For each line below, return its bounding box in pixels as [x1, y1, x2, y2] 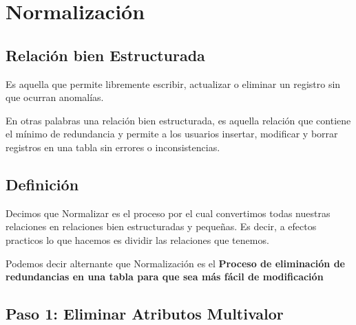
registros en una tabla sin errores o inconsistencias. [6, 139, 220, 154]
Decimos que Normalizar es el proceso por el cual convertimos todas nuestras [6, 205, 331, 220]
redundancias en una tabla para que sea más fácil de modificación [6, 269, 324, 284]
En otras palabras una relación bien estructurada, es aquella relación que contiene [6, 113, 351, 127]
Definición [6, 173, 79, 194]
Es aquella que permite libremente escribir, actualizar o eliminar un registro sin [6, 76, 341, 91]
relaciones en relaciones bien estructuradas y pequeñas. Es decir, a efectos [6, 219, 317, 234]
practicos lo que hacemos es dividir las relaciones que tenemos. [6, 232, 269, 247]
